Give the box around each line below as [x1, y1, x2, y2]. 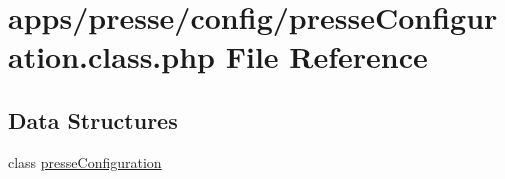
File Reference [225, 36, 428, 77]
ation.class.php [8, 36, 215, 77]
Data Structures [8, 104, 178, 135]
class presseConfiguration [8, 151, 162, 172]
